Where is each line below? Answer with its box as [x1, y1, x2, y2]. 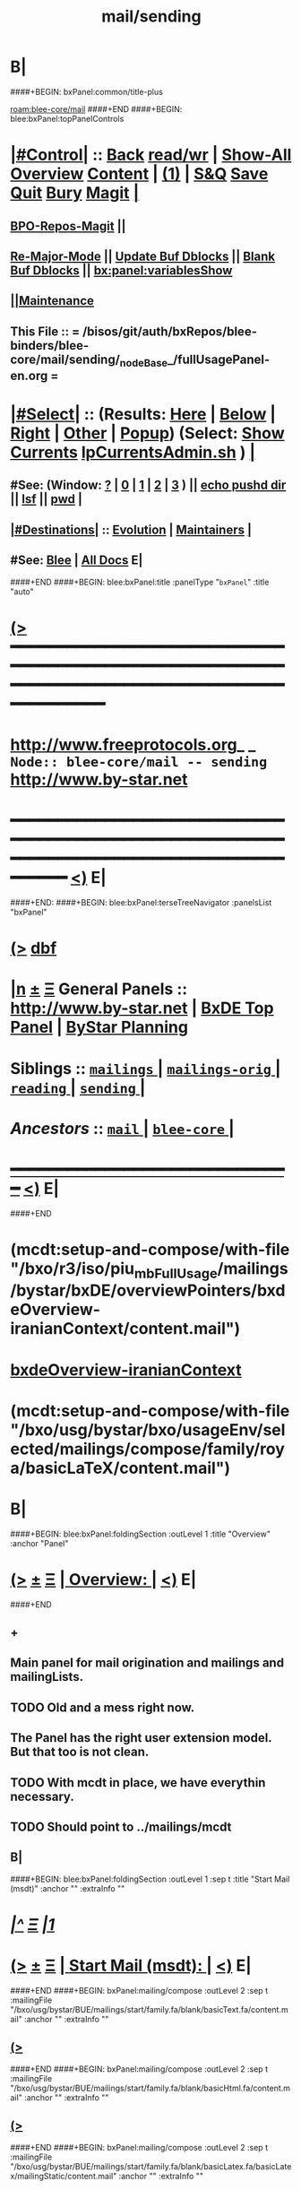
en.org [10, 368, 48, 383]
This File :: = [10, 324, 80, 339]
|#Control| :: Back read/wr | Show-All [10, 145, 292, 165]
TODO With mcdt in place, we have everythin [10, 1775, 266, 1790]
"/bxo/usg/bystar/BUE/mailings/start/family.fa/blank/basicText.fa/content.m [10, 2004, 289, 2014]
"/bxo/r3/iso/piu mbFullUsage [10, 1258, 218, 1282]
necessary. [10, 1788, 74, 1804]
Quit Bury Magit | [10, 183, 140, 203]
